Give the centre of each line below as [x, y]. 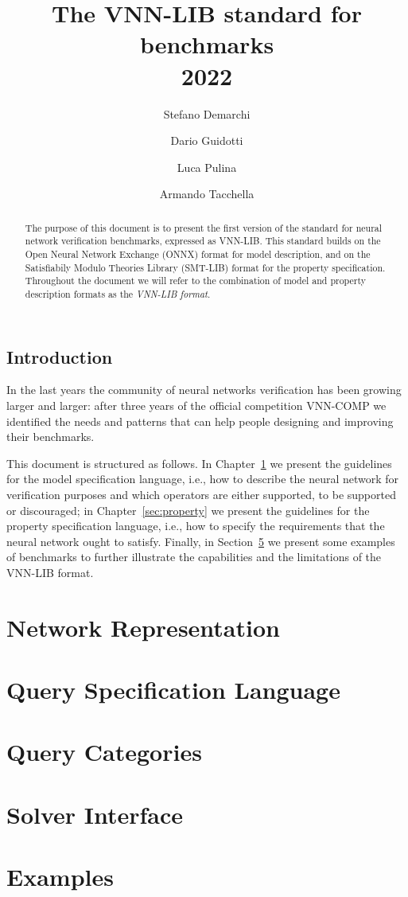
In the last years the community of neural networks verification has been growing [204, 390]
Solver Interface [95, 814]
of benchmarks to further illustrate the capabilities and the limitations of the [194, 557]
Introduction [60, 356]
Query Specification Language [173, 690]
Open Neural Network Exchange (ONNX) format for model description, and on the [198, 253]
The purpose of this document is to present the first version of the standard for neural [204, 227]
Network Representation [143, 627]
